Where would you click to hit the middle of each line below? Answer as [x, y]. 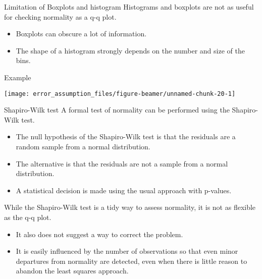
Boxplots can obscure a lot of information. [81, 34]
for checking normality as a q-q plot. [60, 16]
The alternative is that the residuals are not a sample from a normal [122, 163]
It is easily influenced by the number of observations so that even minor [127, 251]
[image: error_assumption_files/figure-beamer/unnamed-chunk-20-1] [120, 94]
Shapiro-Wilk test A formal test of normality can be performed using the [117, 110]
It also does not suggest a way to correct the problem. [99, 234]
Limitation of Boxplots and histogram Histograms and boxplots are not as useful [129, 7]
